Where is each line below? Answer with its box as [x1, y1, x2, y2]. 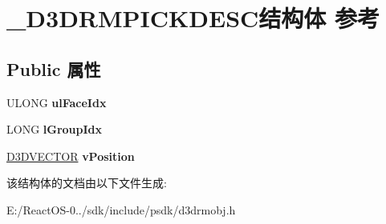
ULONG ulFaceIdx [6, 94, 107, 110]
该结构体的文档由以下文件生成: [6, 174, 167, 191]
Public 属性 [6, 56, 101, 81]
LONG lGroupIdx [6, 121, 103, 138]
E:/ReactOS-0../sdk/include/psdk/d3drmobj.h [6, 201, 236, 218]
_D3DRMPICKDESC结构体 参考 [6, 2, 380, 34]
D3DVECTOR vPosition [6, 147, 135, 164]
